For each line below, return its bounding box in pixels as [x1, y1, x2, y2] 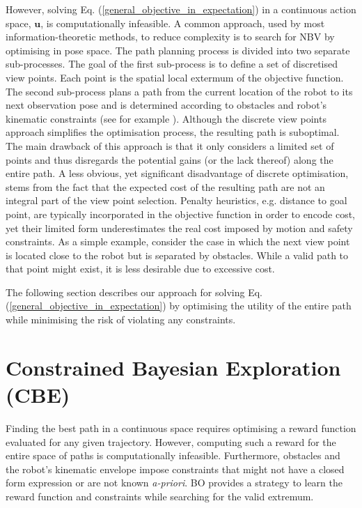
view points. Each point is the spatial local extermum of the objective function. [6, 70, 344, 84]
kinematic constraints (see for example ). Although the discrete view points [6, 111, 326, 125]
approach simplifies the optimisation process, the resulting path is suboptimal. [6, 125, 340, 139]
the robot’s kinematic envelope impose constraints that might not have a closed [6, 461, 345, 476]
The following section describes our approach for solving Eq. [6, 284, 262, 299]
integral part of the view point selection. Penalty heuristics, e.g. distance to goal [6, 193, 347, 208]
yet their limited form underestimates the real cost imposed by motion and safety [6, 220, 353, 235]
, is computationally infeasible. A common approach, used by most [40, 15, 325, 30]
